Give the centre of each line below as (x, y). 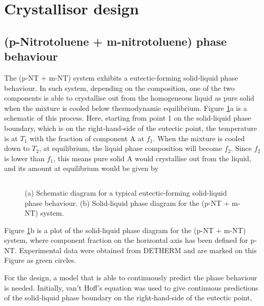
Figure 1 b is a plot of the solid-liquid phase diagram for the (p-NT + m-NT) (125, 230)
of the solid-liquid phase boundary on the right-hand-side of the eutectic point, (128, 298)
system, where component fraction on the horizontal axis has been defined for (126, 240)
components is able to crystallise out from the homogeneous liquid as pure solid (129, 98)
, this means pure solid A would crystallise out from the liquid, (152, 158)
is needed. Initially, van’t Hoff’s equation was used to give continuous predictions (131, 287)
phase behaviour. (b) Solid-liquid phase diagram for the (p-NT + (127, 203)
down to (17, 148)
